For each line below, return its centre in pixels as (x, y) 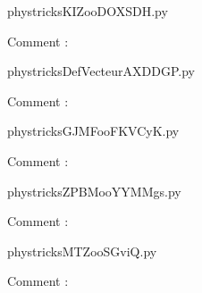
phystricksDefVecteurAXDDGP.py (101, 71)
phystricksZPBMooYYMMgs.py (94, 191)
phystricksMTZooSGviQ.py (82, 251)
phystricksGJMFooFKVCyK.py (93, 131)
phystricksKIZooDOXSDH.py (88, 11)
